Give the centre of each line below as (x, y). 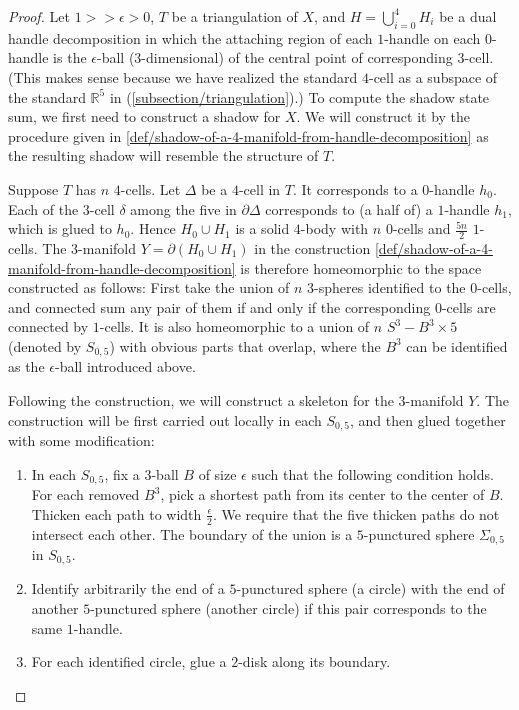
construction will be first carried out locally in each (165, 419)
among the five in (183, 208)
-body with (334, 228)
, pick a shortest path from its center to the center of (322, 494)
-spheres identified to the (390, 287)
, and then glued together (428, 419)
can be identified (457, 345)
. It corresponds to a (355, 188)
